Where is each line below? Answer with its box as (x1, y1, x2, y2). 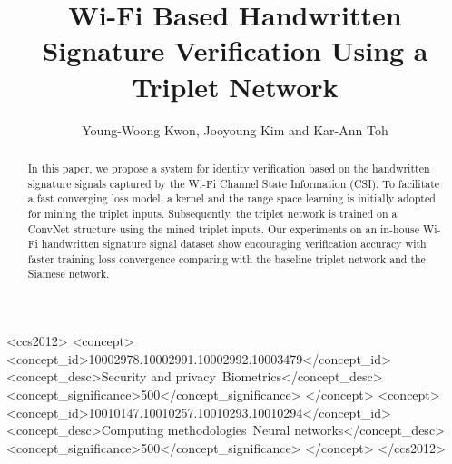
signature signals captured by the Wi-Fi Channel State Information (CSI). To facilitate (27, 175, 440, 191)
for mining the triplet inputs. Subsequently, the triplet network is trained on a (27, 205, 398, 221)
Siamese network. (27, 266, 110, 281)
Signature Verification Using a (42, 32, 428, 69)
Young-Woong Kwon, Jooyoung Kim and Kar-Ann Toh (82, 120, 388, 139)
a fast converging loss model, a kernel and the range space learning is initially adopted (27, 191, 436, 206)
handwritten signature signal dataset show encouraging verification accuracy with (41, 236, 427, 252)
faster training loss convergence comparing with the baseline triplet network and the (27, 251, 426, 266)
